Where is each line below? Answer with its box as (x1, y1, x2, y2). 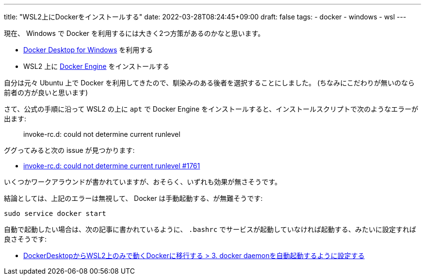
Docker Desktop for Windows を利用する (23, 46, 153, 54)
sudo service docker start (4, 210, 106, 217)
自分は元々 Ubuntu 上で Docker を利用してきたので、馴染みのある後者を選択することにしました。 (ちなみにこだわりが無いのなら (4, 79, 415, 87)
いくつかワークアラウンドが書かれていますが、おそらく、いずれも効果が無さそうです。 (4, 178, 281, 186)
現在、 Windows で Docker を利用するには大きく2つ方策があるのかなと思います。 (4, 29, 265, 37)
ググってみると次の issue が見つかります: (4, 146, 135, 154)
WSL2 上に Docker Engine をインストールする (23, 62, 170, 70)
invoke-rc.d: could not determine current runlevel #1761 (23, 162, 200, 170)
